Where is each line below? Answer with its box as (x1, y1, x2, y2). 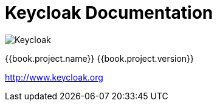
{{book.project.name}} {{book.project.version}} (5, 53, 195, 64)
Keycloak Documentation (5, 2, 213, 23)
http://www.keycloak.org (5, 71, 103, 82)
